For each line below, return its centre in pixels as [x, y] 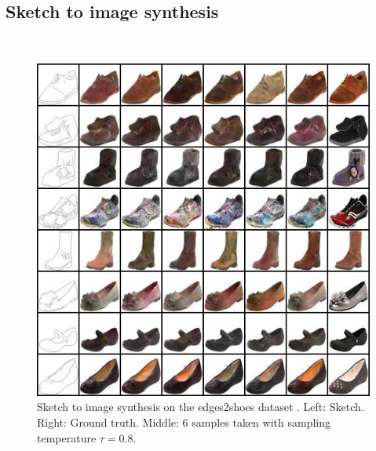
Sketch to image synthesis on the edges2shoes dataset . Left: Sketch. [201, 407]
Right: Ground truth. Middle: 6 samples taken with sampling [184, 422]
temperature [67, 437]
